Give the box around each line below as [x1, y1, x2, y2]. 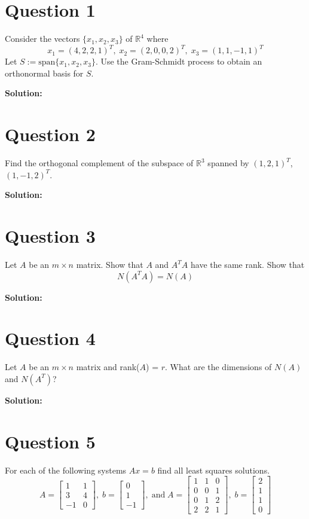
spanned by [207, 157, 249, 169]
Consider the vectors [5, 32, 80, 45]
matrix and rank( [76, 361, 140, 373]
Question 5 [5, 429, 96, 453]
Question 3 [5, 224, 96, 248]
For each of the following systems [5, 463, 127, 476]
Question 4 [5, 326, 96, 350]
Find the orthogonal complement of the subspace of [5, 157, 194, 169]
